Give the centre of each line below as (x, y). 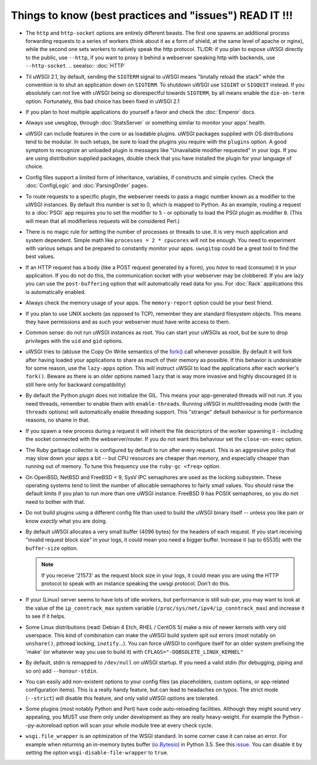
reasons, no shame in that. (58, 420)
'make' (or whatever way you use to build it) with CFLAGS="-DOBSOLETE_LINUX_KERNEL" (134, 652)
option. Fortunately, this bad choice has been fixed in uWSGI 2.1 (103, 101)
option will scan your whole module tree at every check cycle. (138, 725)
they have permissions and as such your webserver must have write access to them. (128, 322)
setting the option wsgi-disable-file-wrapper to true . (97, 753)
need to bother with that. (55, 502)
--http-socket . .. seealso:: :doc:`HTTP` (75, 66)
